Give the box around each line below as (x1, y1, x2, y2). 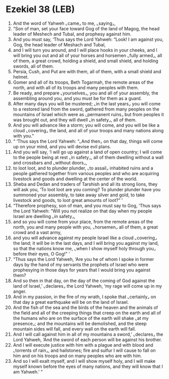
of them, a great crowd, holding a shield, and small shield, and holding (13, 58, 158, 64)
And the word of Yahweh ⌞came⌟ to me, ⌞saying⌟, (13, 20, 116, 26)
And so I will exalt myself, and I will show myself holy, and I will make (13, 358, 155, 364)
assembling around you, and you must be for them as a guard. (13, 95, 142, 101)
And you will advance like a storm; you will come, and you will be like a (13, 122, 160, 128)
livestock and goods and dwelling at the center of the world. (13, 176, 138, 182)
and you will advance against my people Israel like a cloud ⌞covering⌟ (13, 235, 157, 241)
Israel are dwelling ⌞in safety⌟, (13, 213, 76, 219)
